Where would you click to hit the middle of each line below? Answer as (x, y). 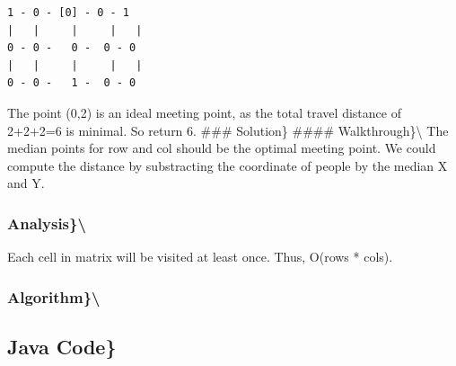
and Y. (26, 183)
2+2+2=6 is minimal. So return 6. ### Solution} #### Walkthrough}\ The (228, 130)
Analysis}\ (47, 223)
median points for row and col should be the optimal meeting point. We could (222, 148)
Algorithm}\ (54, 296)
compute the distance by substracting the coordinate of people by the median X (228, 165)
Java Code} (62, 346)
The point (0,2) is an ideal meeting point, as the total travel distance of (204, 112)
